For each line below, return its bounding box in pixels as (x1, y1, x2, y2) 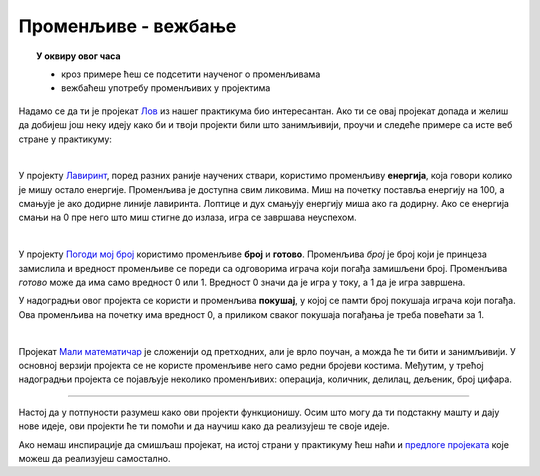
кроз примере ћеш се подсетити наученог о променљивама (61, 68, 321, 80)
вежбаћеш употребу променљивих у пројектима (61, 82, 271, 94)
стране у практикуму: (18, 133, 112, 145)
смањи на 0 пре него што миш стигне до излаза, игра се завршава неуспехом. (18, 211, 357, 224)
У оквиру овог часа (36, 50, 121, 62)
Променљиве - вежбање (18, 15, 237, 37)
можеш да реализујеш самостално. (18, 452, 171, 464)
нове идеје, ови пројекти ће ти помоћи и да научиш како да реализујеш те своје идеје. (18, 420, 390, 432)
